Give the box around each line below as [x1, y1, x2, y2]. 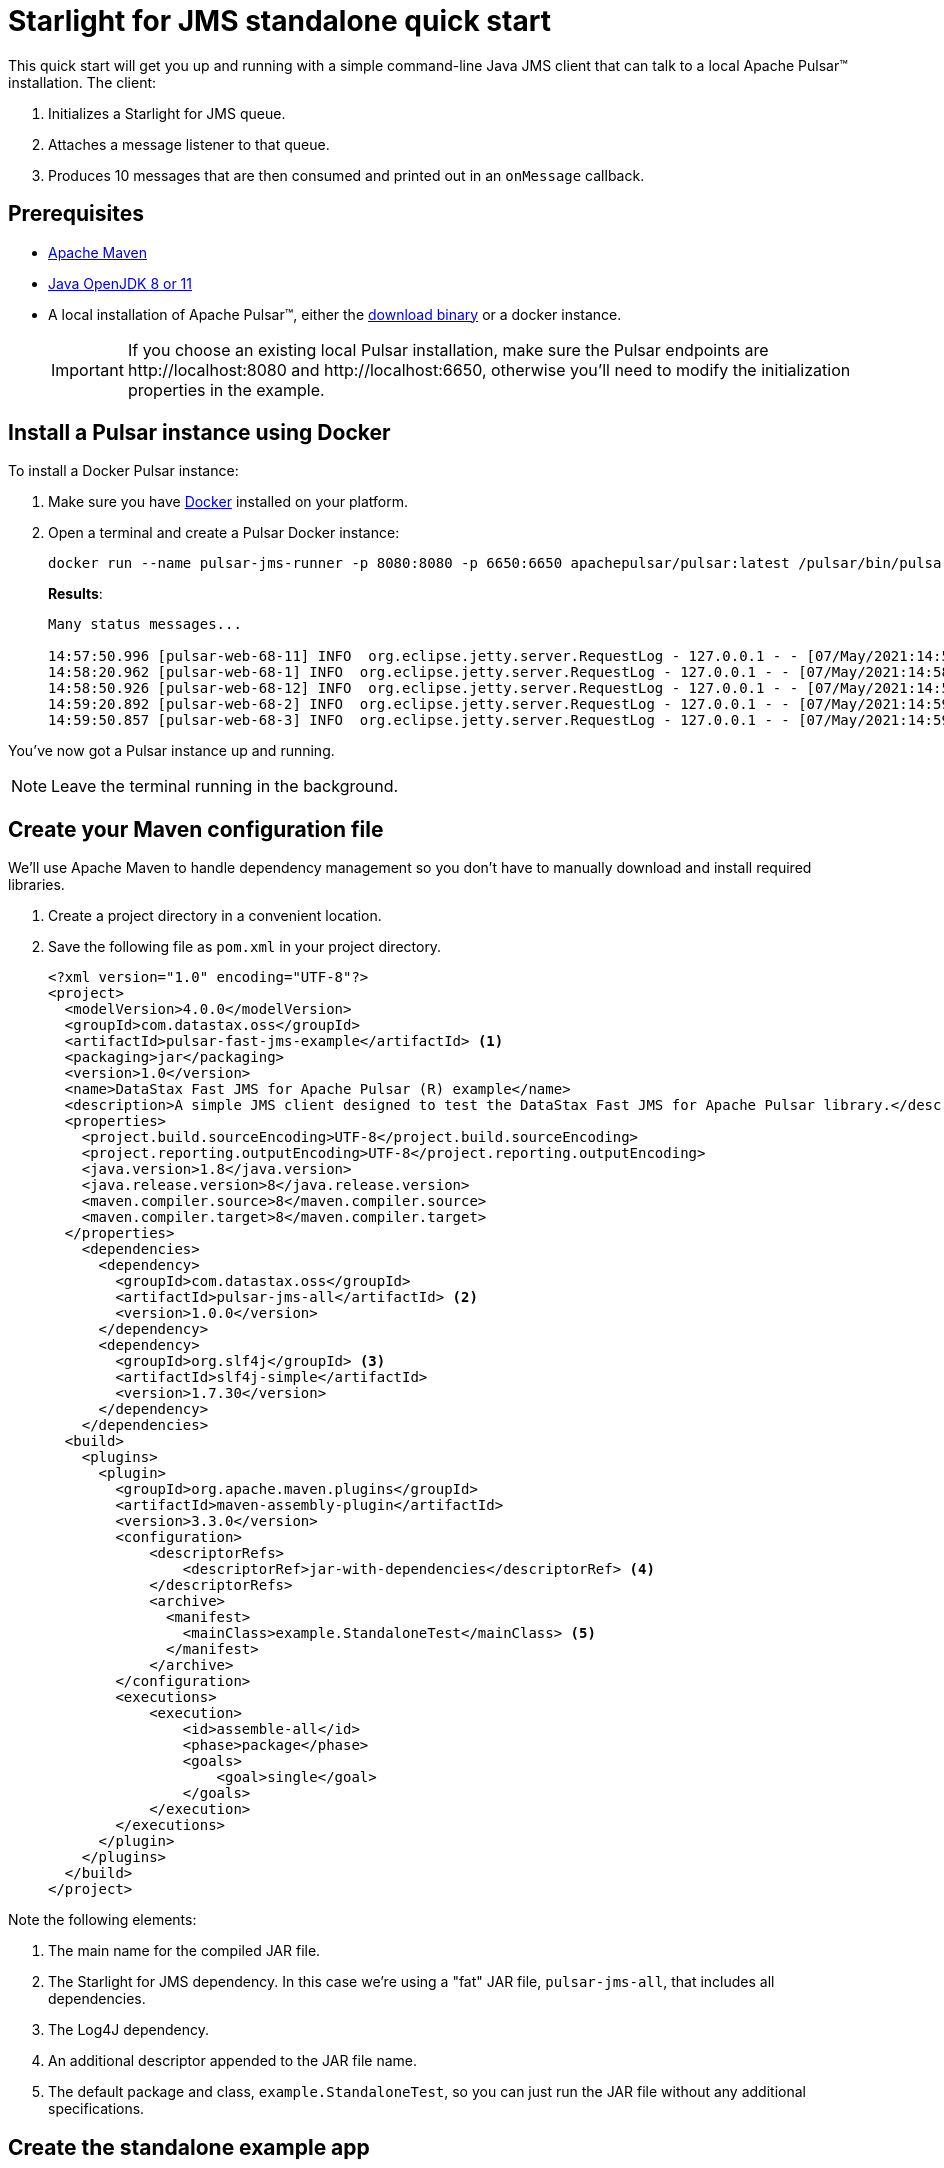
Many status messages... [48, 616, 242, 633]
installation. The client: [8, 73, 157, 91]
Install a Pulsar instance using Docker [8, 420, 391, 446]
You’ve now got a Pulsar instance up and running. [8, 742, 335, 760]
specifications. [48, 2100, 145, 2118]
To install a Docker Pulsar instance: [8, 462, 239, 480]
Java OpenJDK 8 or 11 [48, 274, 192, 292]
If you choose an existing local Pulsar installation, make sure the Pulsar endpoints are [127, 339, 769, 360]
